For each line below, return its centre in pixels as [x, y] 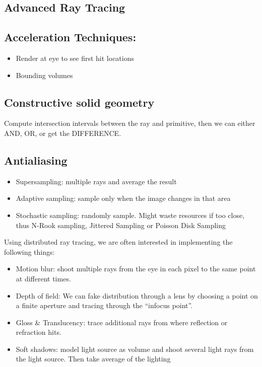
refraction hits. [39, 332]
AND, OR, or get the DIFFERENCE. [63, 133]
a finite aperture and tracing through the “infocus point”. [104, 305]
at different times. [43, 278]
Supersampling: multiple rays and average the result [96, 181]
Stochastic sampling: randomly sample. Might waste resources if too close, [130, 215]
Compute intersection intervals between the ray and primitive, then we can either [130, 123]
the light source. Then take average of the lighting [93, 359]
